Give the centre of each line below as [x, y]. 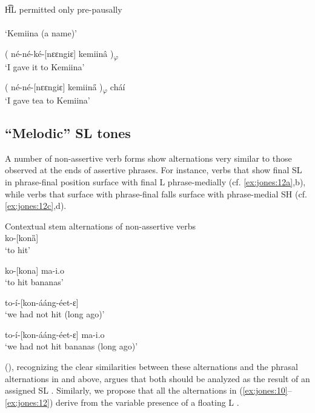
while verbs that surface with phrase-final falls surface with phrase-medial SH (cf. [156, 193]
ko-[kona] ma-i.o [35, 270]
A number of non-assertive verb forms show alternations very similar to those [148, 158]
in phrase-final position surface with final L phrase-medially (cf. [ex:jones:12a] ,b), [155, 181]
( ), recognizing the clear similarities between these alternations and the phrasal [151, 367]
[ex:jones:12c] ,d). [36, 206]
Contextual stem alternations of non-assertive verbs [101, 226]
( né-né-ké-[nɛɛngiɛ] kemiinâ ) [59, 53]
